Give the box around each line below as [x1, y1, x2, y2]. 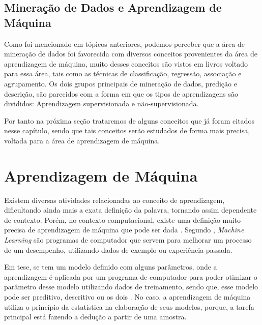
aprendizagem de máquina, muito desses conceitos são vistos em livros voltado [4, 58, 248, 69]
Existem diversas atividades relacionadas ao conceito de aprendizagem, [4, 194, 225, 205]
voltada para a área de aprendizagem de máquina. [4, 135, 160, 145]
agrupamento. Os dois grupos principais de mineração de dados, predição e [4, 78, 237, 88]
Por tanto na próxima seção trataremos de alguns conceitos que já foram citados [4, 115, 254, 126]
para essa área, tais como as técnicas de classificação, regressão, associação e [4, 68, 242, 79]
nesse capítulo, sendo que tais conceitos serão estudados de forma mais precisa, [4, 125, 250, 136]
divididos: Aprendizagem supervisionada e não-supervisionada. [4, 98, 199, 109]
